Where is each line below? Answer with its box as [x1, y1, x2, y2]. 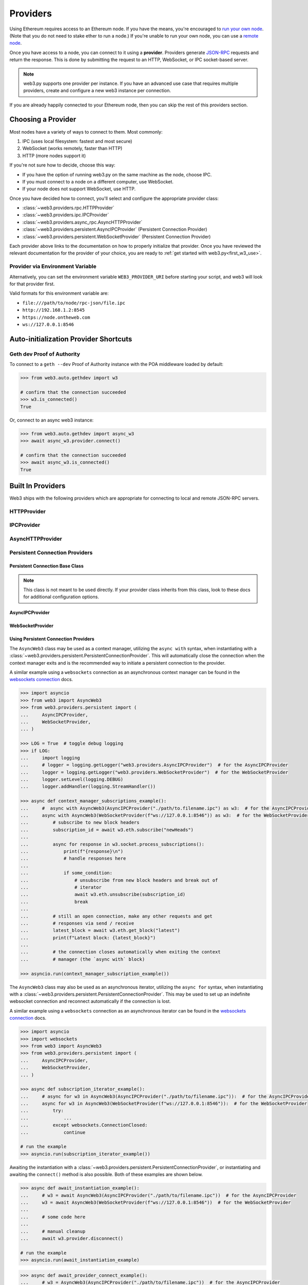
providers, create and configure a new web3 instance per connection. [23, 87, 171, 94]
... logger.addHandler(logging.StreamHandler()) [20, 784, 156, 790]
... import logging [20, 755, 81, 761]
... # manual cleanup [20, 1228, 86, 1234]
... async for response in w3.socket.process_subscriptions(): [20, 841, 205, 847]
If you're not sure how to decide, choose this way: [9, 162, 115, 168]
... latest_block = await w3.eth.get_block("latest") [20, 928, 180, 933]
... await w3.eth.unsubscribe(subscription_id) [20, 892, 186, 897]
